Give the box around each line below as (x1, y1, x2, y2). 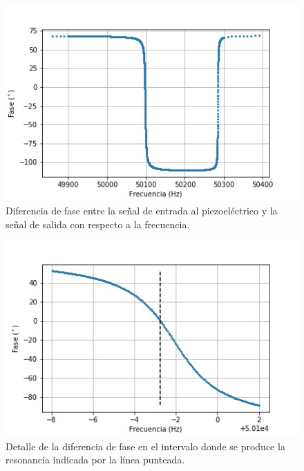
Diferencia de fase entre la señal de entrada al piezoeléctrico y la (6, 203, 278, 218)
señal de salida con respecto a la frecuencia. (6, 216, 190, 231)
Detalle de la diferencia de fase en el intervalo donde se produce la (6, 438, 285, 453)
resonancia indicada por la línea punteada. (6, 452, 185, 467)
